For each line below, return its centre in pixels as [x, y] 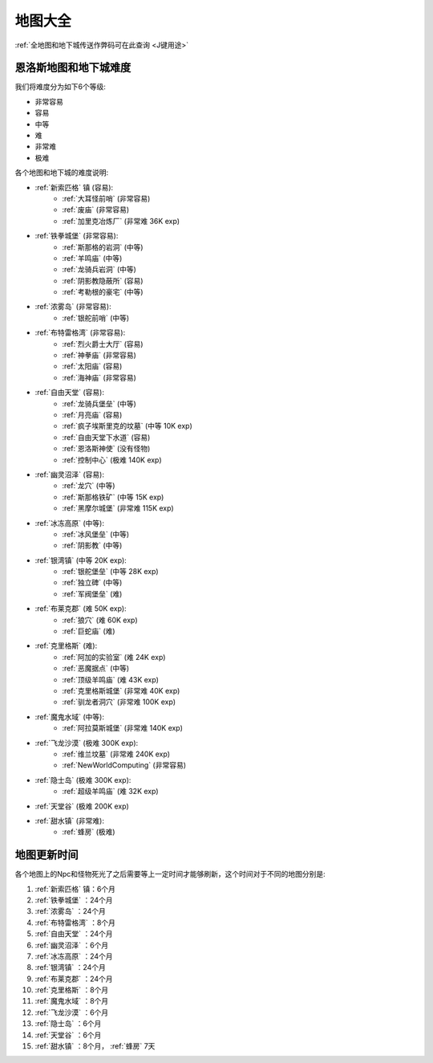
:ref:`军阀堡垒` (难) [92, 593]
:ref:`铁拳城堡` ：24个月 [74, 900]
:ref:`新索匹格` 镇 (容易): [74, 187]
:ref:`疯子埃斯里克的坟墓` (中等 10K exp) [127, 426]
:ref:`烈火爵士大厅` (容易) [103, 344]
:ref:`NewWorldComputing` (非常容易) [124, 765]
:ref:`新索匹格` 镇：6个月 [75, 889]
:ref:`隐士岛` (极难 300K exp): [83, 780]
